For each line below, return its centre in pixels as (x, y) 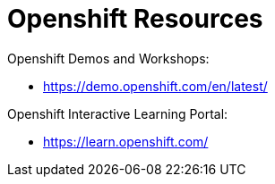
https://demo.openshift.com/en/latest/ (155, 86)
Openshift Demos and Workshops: (108, 58)
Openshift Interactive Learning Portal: (118, 113)
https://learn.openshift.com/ (126, 141)
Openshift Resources (135, 19)
